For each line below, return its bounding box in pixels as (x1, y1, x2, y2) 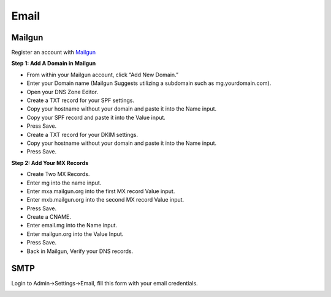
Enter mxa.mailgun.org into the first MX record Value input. (26, 187, 175, 195)
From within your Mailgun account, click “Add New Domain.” (26, 71, 179, 78)
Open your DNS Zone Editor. (26, 88, 98, 95)
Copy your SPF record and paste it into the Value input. (26, 114, 165, 121)
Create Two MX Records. (26, 170, 90, 178)
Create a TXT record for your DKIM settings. (26, 131, 139, 138)
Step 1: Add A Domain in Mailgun (11, 60, 96, 67)
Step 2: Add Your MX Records (11, 159, 89, 166)
